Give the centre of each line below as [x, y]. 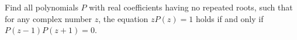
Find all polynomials [42, 7]
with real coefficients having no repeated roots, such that [191, 7]
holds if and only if [229, 18]
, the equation [123, 18]
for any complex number [49, 18]
